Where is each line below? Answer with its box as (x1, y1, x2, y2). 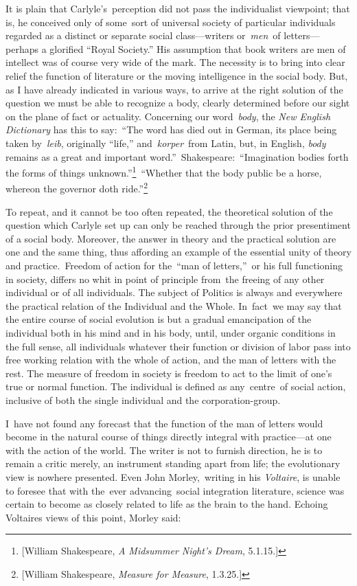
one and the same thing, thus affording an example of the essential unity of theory (5, 245, 352, 259)
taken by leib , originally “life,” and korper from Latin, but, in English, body (5, 135, 326, 150)
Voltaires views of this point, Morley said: (5, 510, 181, 524)
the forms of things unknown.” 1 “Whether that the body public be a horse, (5, 164, 322, 179)
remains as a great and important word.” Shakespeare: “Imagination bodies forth (5, 149, 349, 164)
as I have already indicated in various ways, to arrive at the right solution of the (5, 82, 343, 96)
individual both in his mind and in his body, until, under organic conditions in (5, 325, 336, 339)
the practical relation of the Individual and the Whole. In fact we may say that (5, 298, 342, 313)
